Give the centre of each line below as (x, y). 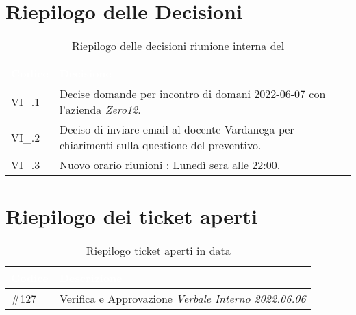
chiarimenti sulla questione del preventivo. (160, 145)
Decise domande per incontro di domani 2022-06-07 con (192, 94)
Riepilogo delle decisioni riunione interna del (178, 46)
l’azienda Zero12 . (100, 110)
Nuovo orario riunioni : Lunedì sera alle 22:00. (170, 165)
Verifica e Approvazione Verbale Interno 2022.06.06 (182, 299)
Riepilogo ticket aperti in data (158, 251)
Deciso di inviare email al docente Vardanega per (177, 129)
